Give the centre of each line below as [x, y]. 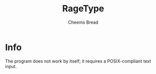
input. [11, 66]
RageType [83, 9]
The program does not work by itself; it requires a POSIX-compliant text [78, 61]
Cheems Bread [83, 22]
